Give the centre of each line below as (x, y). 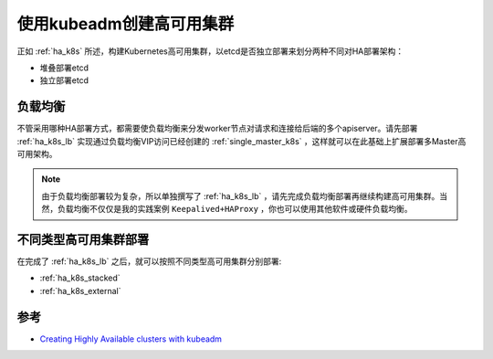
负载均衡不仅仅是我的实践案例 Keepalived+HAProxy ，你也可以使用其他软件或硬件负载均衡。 (235, 209)
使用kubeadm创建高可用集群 (126, 24)
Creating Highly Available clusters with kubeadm (131, 339)
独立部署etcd (64, 80)
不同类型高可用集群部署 (83, 239)
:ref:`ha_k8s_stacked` (80, 278)
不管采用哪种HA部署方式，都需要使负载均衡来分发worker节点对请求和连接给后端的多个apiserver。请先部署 (217, 129)
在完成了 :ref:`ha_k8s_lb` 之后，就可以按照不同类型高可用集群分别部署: (149, 261)
